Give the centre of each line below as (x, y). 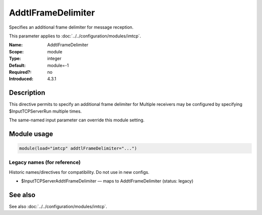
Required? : (20, 72)
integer (54, 59)
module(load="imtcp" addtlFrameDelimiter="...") (78, 148)
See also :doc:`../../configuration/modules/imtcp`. (58, 207)
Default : (17, 65)
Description (27, 93)
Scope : (16, 51)
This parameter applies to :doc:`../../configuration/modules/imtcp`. (75, 36)
